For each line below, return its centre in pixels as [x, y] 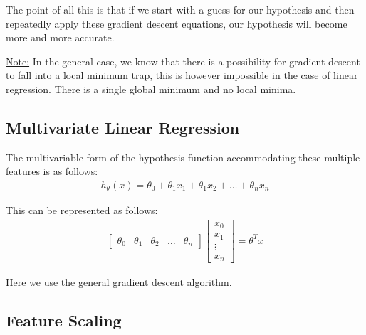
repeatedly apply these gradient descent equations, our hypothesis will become [177, 23]
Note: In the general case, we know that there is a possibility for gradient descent [183, 61]
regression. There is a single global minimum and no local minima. [151, 89]
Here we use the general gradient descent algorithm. [119, 282]
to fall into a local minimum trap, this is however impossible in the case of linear [182, 75]
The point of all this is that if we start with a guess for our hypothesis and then [180, 9]
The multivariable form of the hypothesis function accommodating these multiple [183, 157]
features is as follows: [52, 171]
